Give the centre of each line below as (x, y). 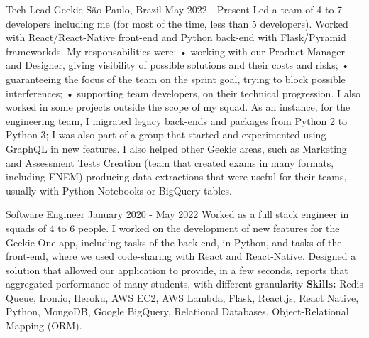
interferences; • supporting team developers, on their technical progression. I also (183, 93)
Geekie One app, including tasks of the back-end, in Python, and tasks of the (174, 242)
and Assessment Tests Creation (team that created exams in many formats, (170, 162)
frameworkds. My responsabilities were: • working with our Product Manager (176, 51)
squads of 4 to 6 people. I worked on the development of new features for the (173, 228)
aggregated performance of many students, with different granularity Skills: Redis (184, 284)
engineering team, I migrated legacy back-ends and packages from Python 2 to (177, 120)
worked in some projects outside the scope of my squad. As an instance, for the (178, 107)
